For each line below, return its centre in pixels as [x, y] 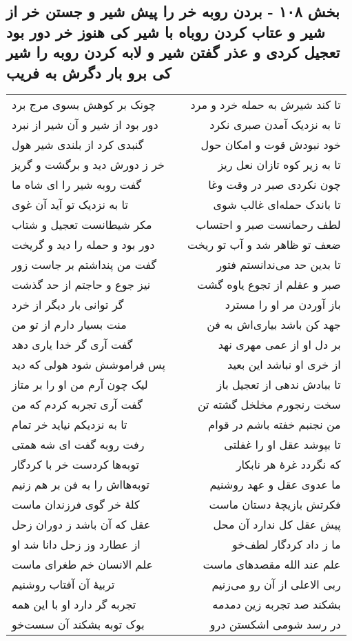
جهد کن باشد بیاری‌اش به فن [274, 325]
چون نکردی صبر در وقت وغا [275, 185]
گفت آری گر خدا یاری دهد [72, 345]
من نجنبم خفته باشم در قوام [275, 425]
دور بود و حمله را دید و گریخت [83, 245]
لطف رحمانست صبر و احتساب [268, 225]
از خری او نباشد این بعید [284, 365]
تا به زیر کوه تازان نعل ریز [279, 165]
